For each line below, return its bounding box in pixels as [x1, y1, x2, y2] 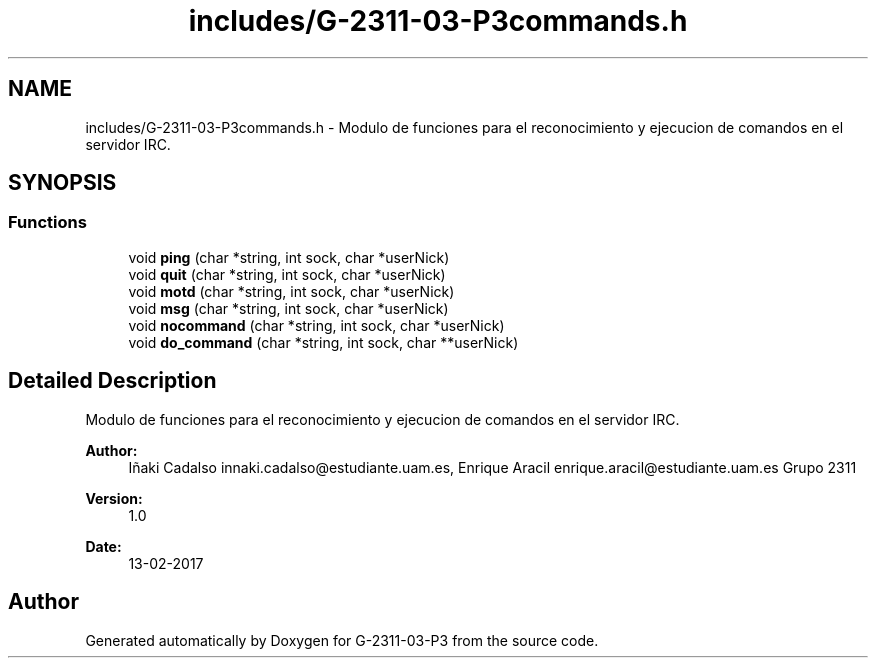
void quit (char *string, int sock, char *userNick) [128, 265, 446, 283]
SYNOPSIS [8, 170, 117, 196]
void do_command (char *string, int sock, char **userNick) [128, 333, 519, 351]
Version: [85, 489, 143, 507]
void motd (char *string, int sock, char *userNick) [128, 282, 455, 300]
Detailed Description [8, 368, 217, 394]
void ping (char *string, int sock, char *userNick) [128, 248, 450, 266]
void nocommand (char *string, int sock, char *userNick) [128, 316, 505, 334]
